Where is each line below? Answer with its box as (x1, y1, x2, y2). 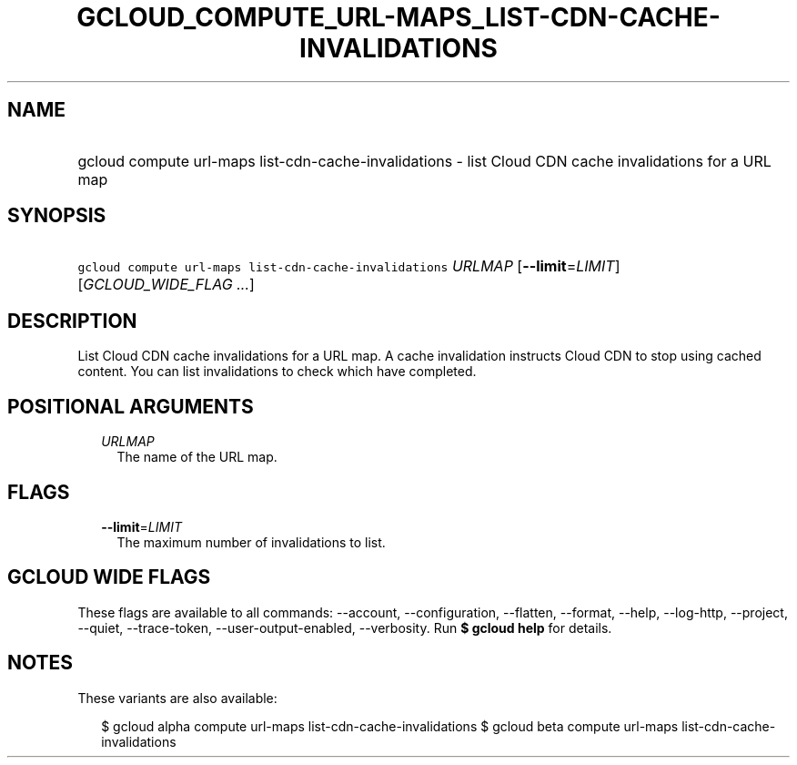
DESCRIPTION (7, 309, 137, 332)
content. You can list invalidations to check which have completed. (77, 363, 477, 380)
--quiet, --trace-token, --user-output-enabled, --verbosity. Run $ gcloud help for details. (77, 619, 612, 636)
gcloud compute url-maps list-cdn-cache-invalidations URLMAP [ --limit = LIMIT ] (77, 257, 620, 276)
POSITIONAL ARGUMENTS (7, 394, 254, 418)
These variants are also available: (77, 689, 277, 706)
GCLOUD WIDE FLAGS (7, 566, 211, 589)
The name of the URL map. (116, 449, 277, 465)
